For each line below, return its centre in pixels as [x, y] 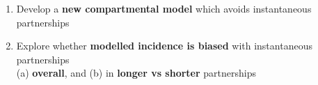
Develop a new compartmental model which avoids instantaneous [164, 8]
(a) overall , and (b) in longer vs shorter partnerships [136, 73]
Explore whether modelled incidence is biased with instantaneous [164, 46]
